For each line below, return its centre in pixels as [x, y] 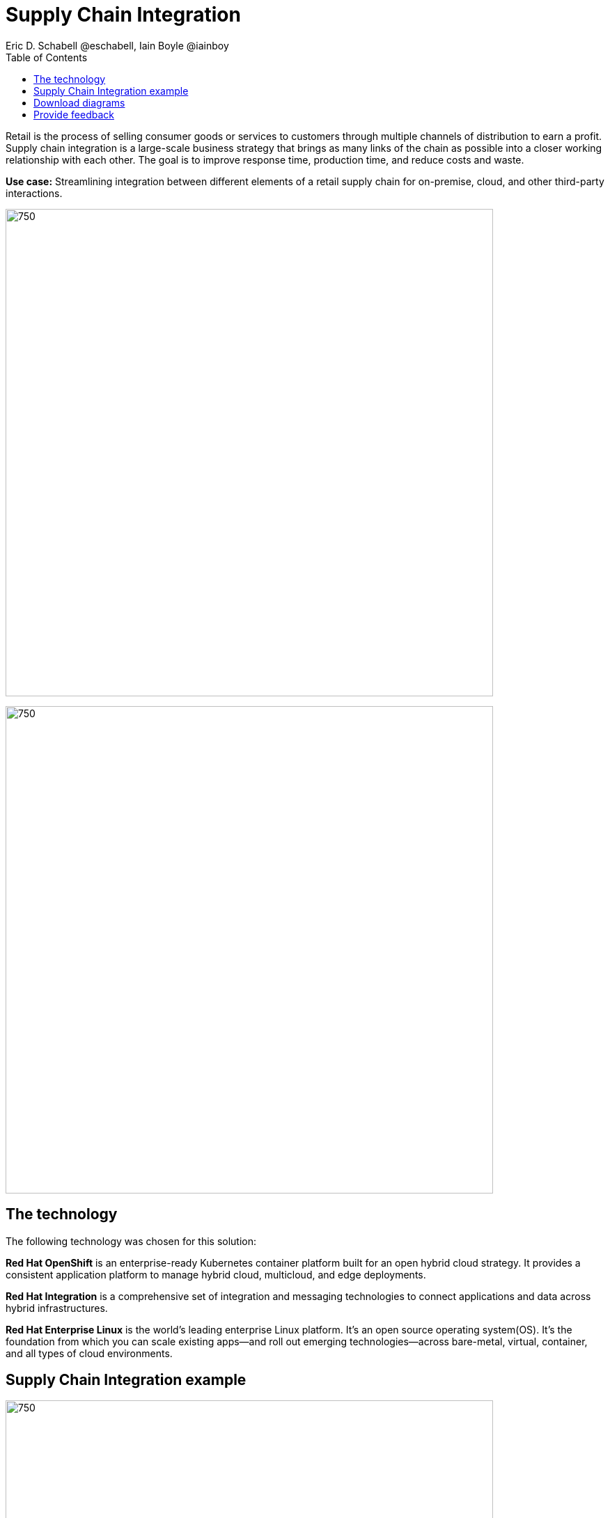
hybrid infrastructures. [57, 1308]
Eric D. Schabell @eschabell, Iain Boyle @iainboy [117, 45]
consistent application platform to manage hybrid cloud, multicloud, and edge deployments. [216, 1274]
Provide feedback [74, 114]
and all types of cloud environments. [89, 1353]
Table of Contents [47, 57]
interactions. [34, 193]
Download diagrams [79, 102]
